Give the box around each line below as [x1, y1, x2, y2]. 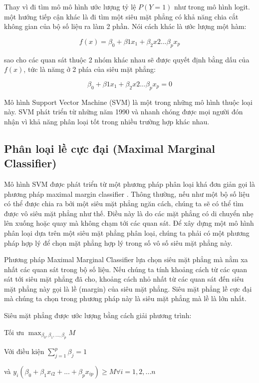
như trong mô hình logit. [174, 1, 250, 11]
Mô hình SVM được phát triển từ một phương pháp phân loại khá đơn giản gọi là [4, 178, 255, 189]
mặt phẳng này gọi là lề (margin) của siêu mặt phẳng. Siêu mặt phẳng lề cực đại [4, 283, 252, 294]
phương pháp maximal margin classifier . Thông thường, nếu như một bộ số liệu [4, 188, 250, 199]
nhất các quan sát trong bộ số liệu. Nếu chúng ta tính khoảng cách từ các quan [4, 264, 248, 274]
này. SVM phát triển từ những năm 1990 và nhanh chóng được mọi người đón [4, 106, 243, 117]
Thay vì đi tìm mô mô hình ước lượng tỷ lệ [4, 1, 136, 11]
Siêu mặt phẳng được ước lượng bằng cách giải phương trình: [4, 310, 192, 321]
